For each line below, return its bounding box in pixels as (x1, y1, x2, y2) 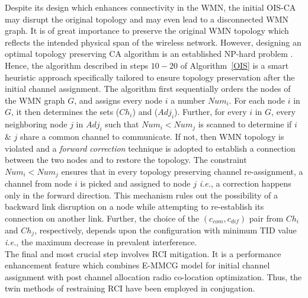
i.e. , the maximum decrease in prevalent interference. (5, 236, 197, 248)
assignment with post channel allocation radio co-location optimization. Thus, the (5, 270, 302, 283)
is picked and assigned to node (80, 177, 191, 190)
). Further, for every (174, 105, 247, 118)
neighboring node (5, 118, 68, 130)
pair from (249, 212, 284, 224)
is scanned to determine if (198, 118, 292, 130)
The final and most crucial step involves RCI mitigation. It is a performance (5, 247, 281, 259)
